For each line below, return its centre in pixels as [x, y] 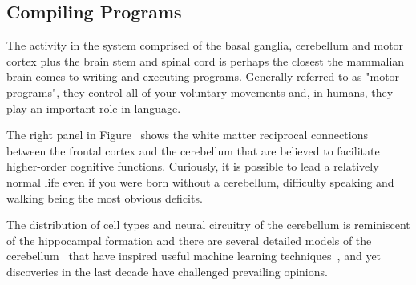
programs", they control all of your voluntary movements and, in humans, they [200, 92]
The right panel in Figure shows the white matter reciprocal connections [187, 135]
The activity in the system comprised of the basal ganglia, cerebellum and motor [205, 45]
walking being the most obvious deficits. [105, 197]
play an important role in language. [94, 108]
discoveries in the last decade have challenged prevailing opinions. [167, 271]
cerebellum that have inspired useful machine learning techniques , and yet [194, 256]
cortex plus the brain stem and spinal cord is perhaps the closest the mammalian [206, 60]
